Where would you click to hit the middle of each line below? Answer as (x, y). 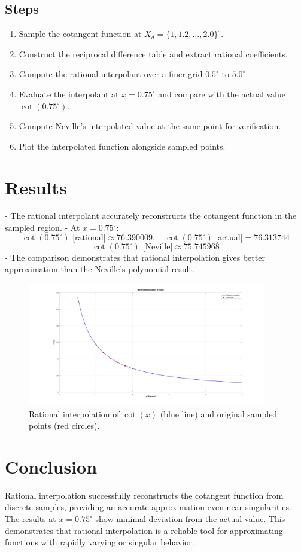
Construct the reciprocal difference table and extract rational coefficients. (153, 54)
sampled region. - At (42, 228)
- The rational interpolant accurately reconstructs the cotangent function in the (151, 216)
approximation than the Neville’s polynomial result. (100, 269)
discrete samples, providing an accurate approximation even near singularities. (148, 507)
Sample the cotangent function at (80, 34)
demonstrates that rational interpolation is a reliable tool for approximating (144, 530)
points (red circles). (64, 426)
